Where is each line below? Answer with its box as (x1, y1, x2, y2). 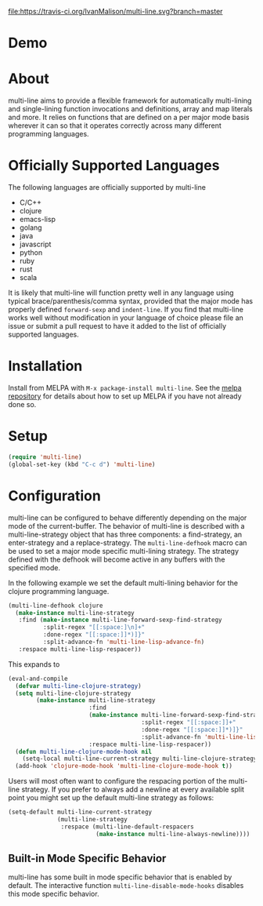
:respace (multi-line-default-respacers (60, 823, 194, 831)
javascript (19, 239, 52, 249)
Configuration (8, 486, 102, 504)
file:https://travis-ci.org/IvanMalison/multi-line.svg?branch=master (8, 7, 223, 16)
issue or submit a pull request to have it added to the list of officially (8, 322, 227, 331)
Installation (8, 357, 83, 375)
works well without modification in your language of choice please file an (8, 313, 244, 322)
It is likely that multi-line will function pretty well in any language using (8, 288, 234, 297)
